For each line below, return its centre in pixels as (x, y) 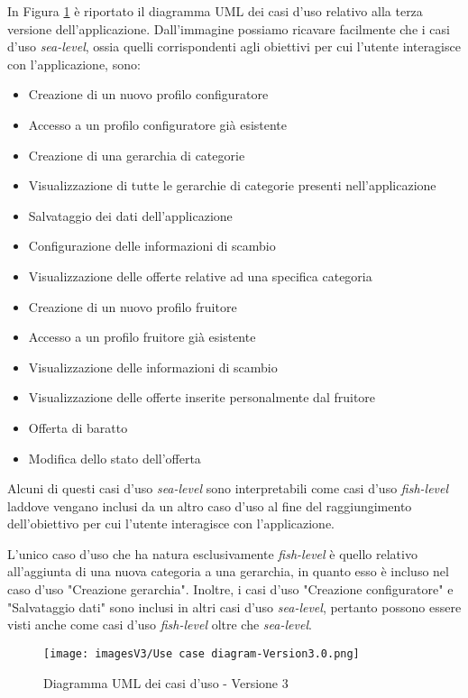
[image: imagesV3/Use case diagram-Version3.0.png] (202, 653)
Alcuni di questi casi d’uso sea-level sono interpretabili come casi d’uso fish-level (228, 488)
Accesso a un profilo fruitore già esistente (142, 337)
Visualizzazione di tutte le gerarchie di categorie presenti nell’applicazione (232, 185)
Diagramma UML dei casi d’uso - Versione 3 (166, 682)
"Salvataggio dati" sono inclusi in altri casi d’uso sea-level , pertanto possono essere (234, 606)
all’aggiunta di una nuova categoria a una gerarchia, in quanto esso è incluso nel (228, 571)
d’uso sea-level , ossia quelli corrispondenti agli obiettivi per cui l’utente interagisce (234, 46)
